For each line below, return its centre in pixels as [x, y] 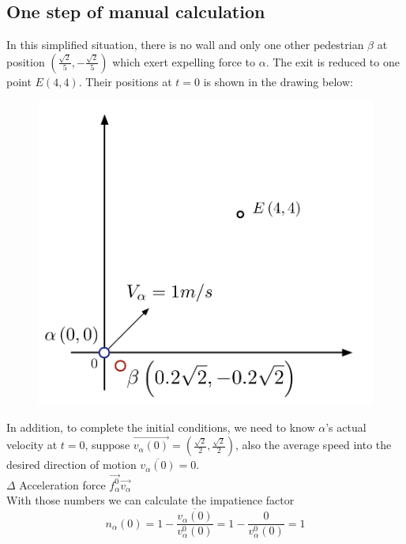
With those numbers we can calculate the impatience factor [150, 500]
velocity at [32, 445]
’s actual [346, 427]
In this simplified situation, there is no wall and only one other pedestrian [185, 45]
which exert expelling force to [184, 61]
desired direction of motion [71, 465]
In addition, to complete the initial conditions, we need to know [161, 427]
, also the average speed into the [313, 445]
